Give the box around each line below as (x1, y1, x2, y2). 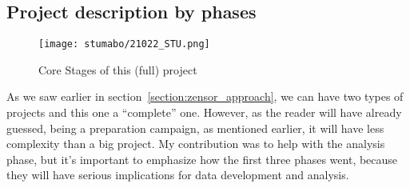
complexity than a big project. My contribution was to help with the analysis (6, 135, 385, 152)
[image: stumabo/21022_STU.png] (38, 38, 210, 50)
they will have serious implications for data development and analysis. (6, 166, 349, 183)
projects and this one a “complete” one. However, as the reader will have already (6, 104, 402, 121)
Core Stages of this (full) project (38, 61, 197, 78)
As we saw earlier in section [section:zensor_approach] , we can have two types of (6, 88, 404, 105)
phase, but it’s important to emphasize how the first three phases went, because (6, 150, 398, 167)
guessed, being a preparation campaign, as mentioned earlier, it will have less (6, 119, 384, 136)
